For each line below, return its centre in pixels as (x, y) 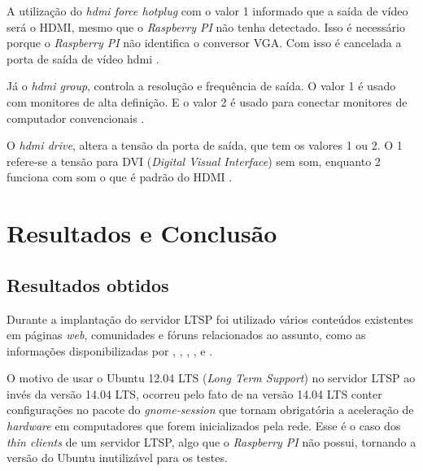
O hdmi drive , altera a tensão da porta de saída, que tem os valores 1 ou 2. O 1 (205, 145)
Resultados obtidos (88, 284)
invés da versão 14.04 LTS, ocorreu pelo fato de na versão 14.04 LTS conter (194, 393)
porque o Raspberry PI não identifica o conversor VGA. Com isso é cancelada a (204, 43)
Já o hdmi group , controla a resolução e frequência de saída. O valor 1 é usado (201, 86)
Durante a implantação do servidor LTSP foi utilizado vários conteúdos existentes (210, 318)
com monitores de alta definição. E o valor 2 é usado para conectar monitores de (207, 101)
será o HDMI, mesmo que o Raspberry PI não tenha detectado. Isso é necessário (206, 26)
